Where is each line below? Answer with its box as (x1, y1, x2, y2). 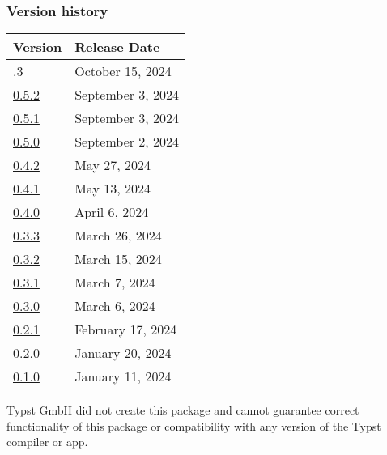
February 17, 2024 (74, 320, 177, 339)
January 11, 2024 (74, 367, 172, 386)
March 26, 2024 (74, 226, 162, 245)
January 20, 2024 (74, 343, 172, 363)
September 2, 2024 (74, 132, 180, 151)
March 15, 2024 (74, 249, 162, 269)
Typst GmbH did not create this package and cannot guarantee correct (6, 402, 359, 419)
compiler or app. (6, 433, 88, 450)
